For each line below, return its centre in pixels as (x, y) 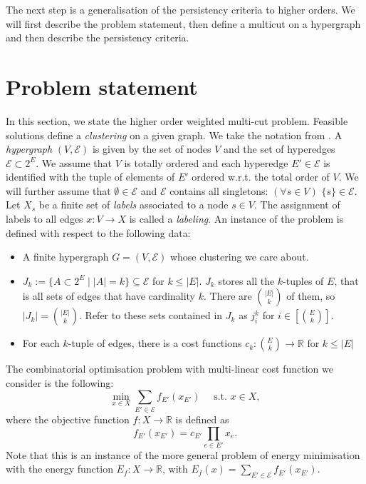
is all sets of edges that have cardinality (109, 296)
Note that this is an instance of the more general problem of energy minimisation (183, 454)
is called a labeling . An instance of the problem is (236, 219)
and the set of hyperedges (279, 149)
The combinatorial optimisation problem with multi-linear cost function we (169, 369)
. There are (228, 296)
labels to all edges (45, 219)
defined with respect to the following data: (98, 232)
